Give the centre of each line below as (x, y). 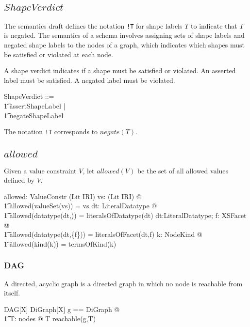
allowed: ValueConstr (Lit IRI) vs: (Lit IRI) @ (73, 196)
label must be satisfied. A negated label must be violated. (90, 80)
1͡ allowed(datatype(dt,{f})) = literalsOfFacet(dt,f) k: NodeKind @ (103, 234)
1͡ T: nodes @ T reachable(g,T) (50, 319)
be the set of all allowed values (183, 170)
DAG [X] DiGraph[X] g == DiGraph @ (62, 309)
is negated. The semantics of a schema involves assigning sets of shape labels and (124, 35)
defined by (19, 180)
